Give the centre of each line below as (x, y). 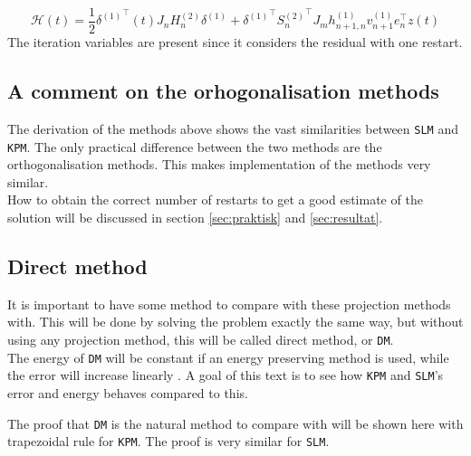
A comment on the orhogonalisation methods (223, 91)
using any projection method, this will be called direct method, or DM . (201, 339)
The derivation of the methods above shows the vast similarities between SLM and (233, 128)
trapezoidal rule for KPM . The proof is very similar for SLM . (168, 441)
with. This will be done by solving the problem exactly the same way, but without (235, 322)
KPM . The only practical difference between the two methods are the (195, 146)
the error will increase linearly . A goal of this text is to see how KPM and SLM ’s (226, 375)
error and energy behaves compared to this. (128, 392)
